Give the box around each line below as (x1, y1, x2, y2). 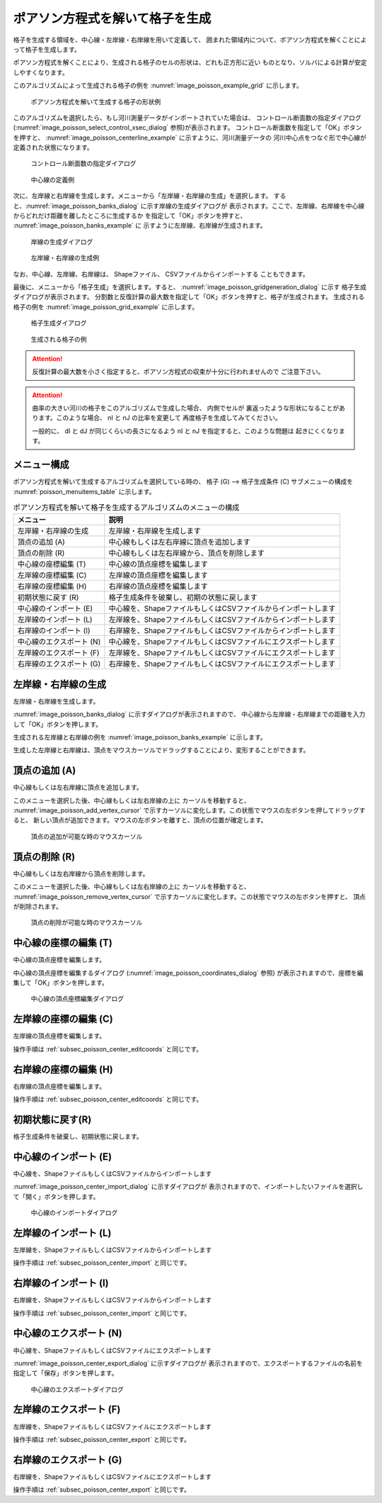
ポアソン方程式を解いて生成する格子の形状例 (30, 97, 161, 106)
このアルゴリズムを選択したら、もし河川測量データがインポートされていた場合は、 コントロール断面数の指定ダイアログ (13, 113, 362, 122)
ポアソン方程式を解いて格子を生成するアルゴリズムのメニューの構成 (13, 503, 240, 513)
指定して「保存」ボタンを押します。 (13, 1369, 118, 1378)
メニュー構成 (13, 459, 69, 471)
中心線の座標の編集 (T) (13, 937, 112, 949)
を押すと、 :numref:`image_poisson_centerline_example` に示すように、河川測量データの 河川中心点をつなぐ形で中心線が (13, 133, 367, 142)
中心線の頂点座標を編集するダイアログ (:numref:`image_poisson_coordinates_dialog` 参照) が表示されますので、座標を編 (13, 968, 364, 977)
